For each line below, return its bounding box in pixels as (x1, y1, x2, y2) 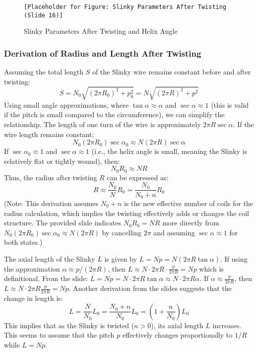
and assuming (153, 227, 195, 237)
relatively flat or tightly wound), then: (4, 155, 120, 166)
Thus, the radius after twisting (4, 172, 97, 182)
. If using (220, 253, 248, 264)
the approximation (4, 263, 60, 274)
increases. (212, 320, 242, 330)
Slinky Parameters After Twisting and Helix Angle (24, 26, 178, 36)
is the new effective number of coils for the (124, 198, 253, 208)
